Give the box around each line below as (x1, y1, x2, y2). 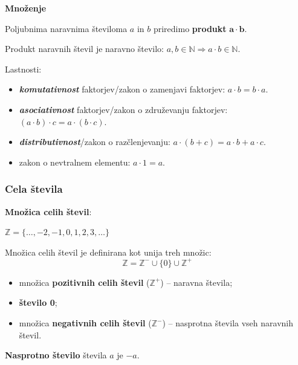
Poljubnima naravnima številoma (5, 22, 128, 34)
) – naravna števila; (160, 276, 233, 288)
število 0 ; (19, 296, 57, 309)
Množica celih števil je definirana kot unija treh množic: (5, 245, 212, 258)
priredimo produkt (153, 22, 227, 34)
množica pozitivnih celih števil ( (19, 276, 150, 288)
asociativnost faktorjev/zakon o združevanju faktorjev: (19, 103, 228, 115)
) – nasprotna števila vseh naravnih (162, 317, 293, 329)
